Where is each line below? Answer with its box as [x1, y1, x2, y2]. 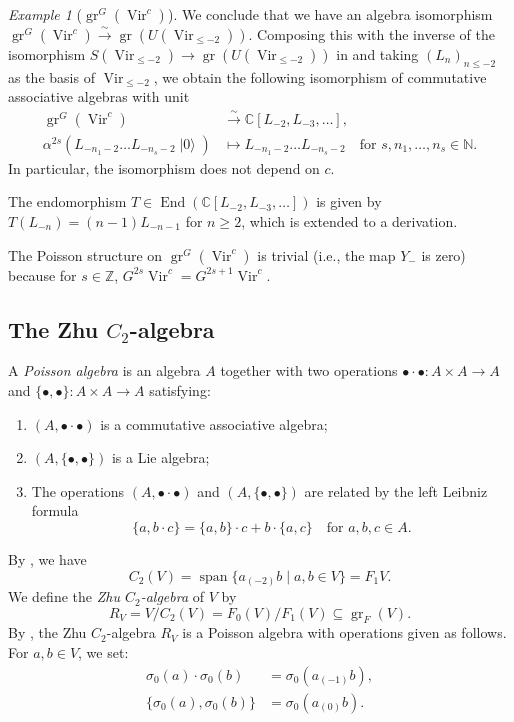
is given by [316, 191, 382, 212]
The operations [31, 480, 125, 501]
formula [31, 500, 79, 521]
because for [8, 264, 77, 285]
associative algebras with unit [8, 86, 190, 107]
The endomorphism [8, 191, 127, 212]
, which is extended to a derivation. [241, 211, 458, 232]
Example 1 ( [8, 4, 83, 24]
